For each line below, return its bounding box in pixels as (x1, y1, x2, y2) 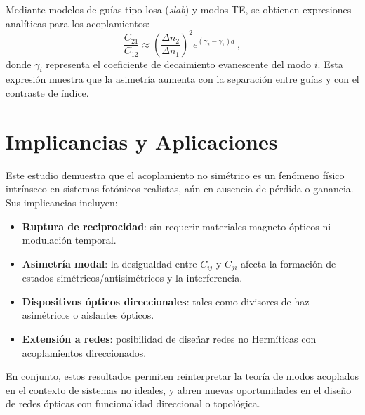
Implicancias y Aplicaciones (6, 126, 278, 155)
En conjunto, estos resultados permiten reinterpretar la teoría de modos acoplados (6, 369, 359, 383)
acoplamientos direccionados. (22, 345, 147, 360)
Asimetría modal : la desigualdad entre (22, 256, 197, 270)
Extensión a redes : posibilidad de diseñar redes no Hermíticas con (22, 331, 317, 345)
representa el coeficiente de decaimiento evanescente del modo (46, 56, 312, 71)
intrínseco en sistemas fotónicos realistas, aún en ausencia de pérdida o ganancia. (6, 181, 354, 196)
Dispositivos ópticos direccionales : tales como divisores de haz (22, 294, 310, 308)
